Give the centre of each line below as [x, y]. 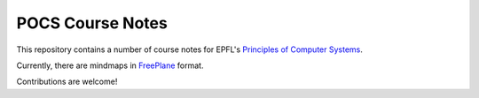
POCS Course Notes [92, 23]
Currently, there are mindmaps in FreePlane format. [110, 65]
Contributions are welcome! [67, 82]
